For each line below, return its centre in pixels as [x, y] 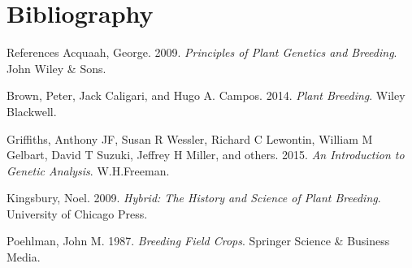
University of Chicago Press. [77, 213]
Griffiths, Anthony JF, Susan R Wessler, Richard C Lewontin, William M [190, 138]
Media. [24, 257]
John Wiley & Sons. [56, 68]
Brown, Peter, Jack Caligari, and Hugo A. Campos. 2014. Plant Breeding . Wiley [206, 95]
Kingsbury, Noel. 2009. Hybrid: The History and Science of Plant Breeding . [194, 198]
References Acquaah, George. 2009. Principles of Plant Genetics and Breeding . [202, 52]
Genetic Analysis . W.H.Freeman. [88, 170]
